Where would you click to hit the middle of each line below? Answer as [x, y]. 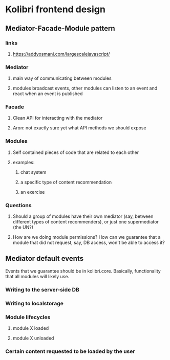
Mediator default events [44, 258]
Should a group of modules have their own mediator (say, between [83, 216]
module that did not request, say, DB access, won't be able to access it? [89, 243]
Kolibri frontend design [56, 9]
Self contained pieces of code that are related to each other [76, 152]
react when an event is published [48, 94]
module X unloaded [33, 338]
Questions [18, 205]
